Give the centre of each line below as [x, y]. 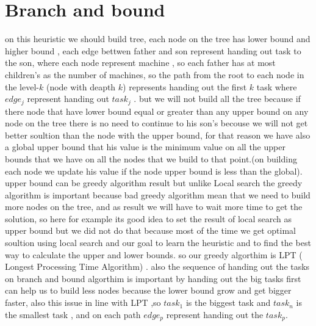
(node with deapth [81, 86]
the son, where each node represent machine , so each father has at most [140, 63]
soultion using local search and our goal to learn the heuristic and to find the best [158, 243]
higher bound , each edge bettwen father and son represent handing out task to [153, 50]
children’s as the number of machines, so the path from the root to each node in [155, 74]
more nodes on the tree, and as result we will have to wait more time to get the [154, 207]
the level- [22, 86]
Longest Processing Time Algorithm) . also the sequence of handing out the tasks [157, 266]
